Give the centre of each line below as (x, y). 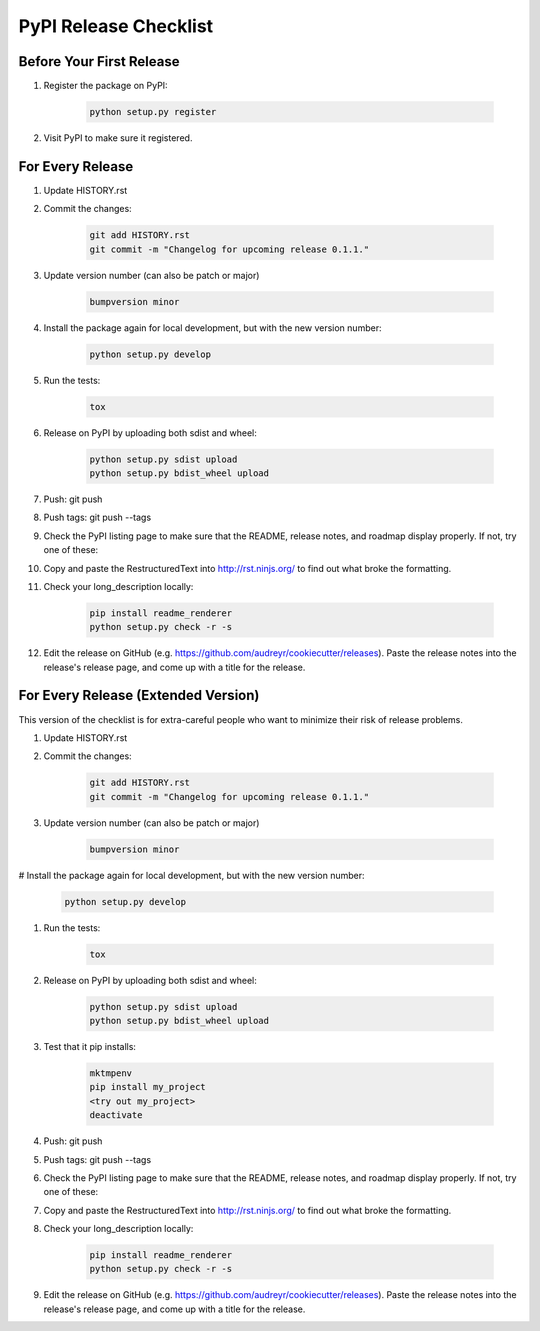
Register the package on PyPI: (106, 86)
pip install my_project (148, 1087)
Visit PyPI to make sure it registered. (118, 138)
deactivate (116, 1115)
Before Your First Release (99, 61)
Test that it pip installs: (90, 1046)
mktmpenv (111, 1073)
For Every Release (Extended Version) (139, 695)
